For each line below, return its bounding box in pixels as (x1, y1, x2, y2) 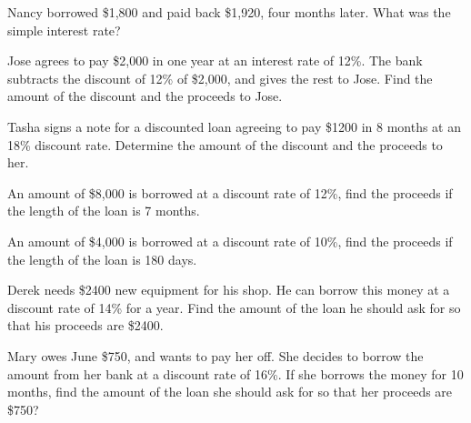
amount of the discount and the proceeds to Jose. (7, 86, 283, 106)
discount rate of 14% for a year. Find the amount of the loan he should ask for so (7, 297, 461, 317)
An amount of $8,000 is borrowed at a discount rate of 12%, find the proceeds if (7, 183, 453, 202)
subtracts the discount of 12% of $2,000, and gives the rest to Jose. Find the (7, 68, 433, 87)
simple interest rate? (7, 20, 121, 39)
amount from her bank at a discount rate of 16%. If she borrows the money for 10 (7, 364, 464, 383)
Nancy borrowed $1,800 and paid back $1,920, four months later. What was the (7, 3, 451, 21)
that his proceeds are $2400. (7, 316, 164, 335)
